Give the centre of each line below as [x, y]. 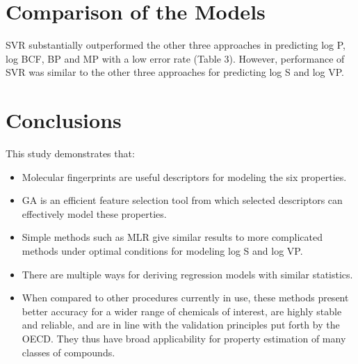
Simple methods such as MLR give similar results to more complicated [172, 237]
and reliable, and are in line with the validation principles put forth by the [181, 325]
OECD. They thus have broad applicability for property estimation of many [184, 338]
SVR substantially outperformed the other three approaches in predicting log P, [176, 45]
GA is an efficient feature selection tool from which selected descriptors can [182, 200]
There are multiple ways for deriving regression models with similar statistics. [187, 274]
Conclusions [64, 120]
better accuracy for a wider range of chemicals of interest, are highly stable [182, 311]
